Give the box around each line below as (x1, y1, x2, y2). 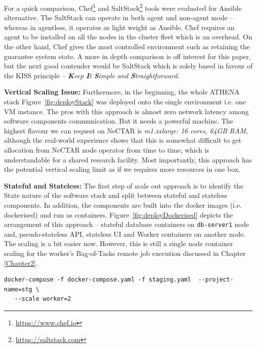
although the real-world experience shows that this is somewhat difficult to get (4, 135, 242, 145)
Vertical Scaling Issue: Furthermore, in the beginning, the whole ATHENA (4, 87, 240, 97)
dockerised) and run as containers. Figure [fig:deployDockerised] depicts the (4, 209, 233, 220)
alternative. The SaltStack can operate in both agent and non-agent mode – (4, 12, 233, 23)
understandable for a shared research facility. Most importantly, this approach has (4, 154, 252, 164)
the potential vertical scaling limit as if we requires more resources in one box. (4, 164, 240, 174)
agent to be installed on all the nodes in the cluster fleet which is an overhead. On (4, 32, 253, 42)
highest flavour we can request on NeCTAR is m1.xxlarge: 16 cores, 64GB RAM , (4, 125, 248, 135)
